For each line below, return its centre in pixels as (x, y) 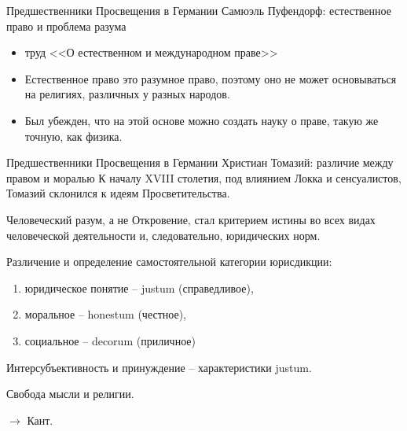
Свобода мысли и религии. (70, 394)
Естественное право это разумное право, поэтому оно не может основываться (211, 78)
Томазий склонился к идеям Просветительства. (118, 193)
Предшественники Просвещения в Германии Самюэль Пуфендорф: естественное (199, 10)
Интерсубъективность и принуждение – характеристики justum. (159, 367)
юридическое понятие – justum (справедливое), (139, 287)
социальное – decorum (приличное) (110, 340)
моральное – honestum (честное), (106, 314)
